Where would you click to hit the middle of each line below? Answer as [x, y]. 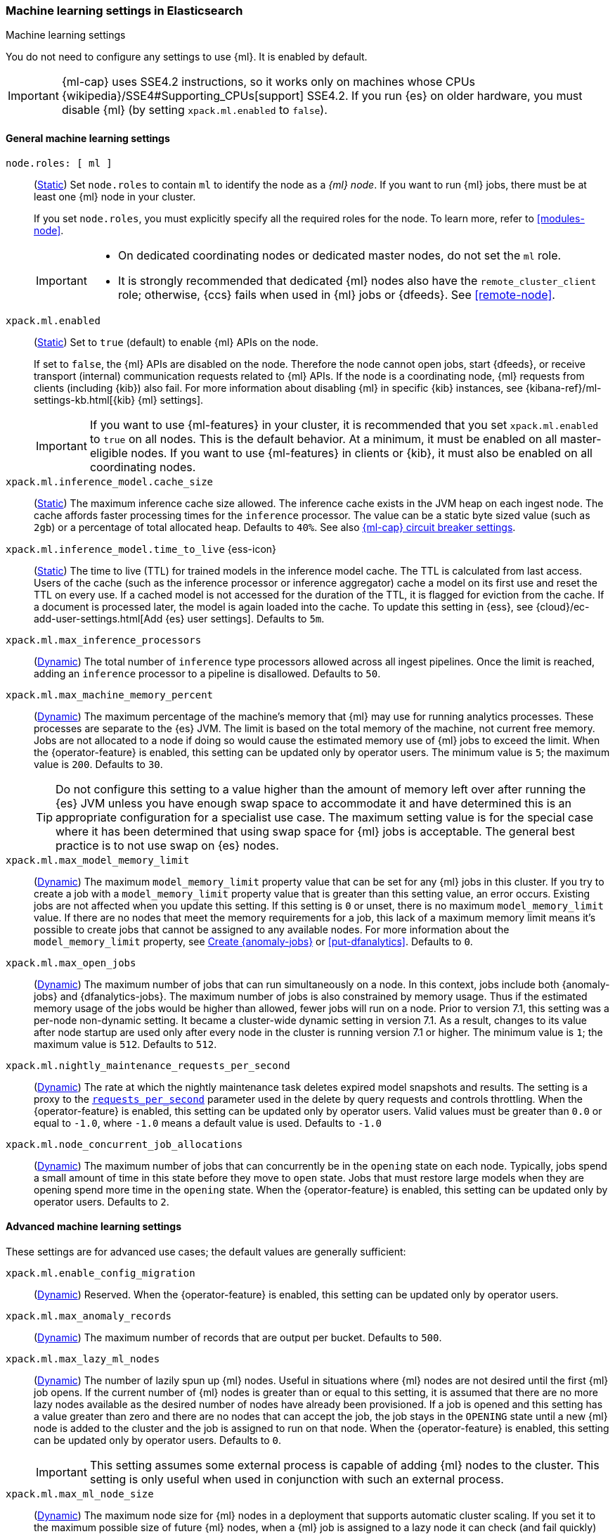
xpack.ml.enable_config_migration [101, 1273]
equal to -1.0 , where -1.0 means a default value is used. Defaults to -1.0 [208, 1123]
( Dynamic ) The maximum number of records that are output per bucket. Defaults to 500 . [238, 1337]
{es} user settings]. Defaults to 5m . [245, 618]
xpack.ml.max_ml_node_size [80, 1494]
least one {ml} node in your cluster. [115, 196]
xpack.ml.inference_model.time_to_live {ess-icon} [141, 549]
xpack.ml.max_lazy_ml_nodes [83, 1359]
